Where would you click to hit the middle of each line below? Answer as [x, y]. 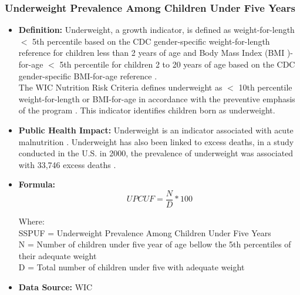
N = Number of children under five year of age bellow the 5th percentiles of [155, 244]
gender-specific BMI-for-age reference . [88, 76]
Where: [31, 221]
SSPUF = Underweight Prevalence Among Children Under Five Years [145, 232]
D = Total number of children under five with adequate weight [132, 267]
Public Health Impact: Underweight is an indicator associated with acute [156, 130]
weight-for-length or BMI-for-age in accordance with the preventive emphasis [157, 98]
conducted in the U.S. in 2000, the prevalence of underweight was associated [156, 153]
